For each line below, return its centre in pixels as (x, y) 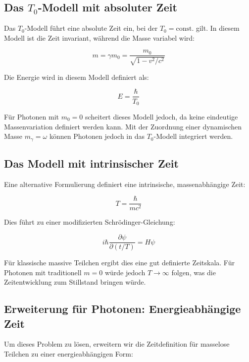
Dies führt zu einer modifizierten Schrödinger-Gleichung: (90, 222)
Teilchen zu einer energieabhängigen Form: (69, 354)
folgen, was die (194, 272)
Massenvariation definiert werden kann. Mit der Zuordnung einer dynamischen (123, 126)
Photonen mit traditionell (43, 272)
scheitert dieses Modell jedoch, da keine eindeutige (161, 116)
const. (185, 29)
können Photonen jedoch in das (97, 136)
